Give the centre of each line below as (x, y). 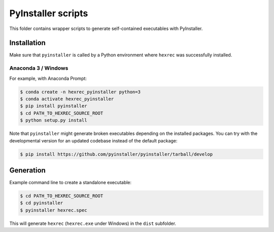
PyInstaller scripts (49, 13)
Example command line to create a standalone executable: (71, 182)
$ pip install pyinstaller (54, 106)
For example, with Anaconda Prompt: (48, 78)
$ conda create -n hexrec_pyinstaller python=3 (80, 92)
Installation (27, 43)
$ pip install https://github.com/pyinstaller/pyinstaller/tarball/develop (116, 154)
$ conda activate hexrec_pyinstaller (67, 99)
